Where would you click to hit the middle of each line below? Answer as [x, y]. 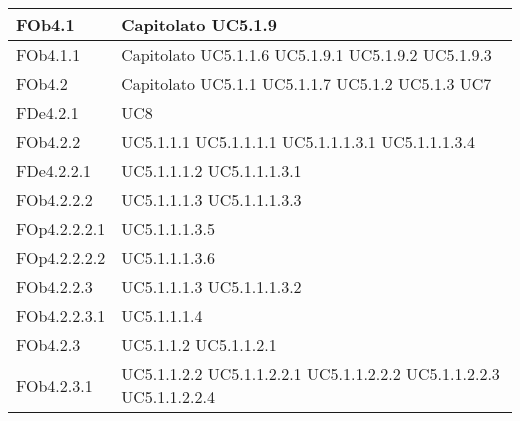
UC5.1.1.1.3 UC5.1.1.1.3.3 [211, 199]
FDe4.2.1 [47, 112]
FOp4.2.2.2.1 [61, 228]
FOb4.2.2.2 [54, 199]
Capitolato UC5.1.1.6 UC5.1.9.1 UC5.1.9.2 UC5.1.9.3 [306, 54]
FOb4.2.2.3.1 [61, 315]
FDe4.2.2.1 [54, 170]
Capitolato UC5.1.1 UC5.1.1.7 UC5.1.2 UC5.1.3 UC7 [306, 83]
